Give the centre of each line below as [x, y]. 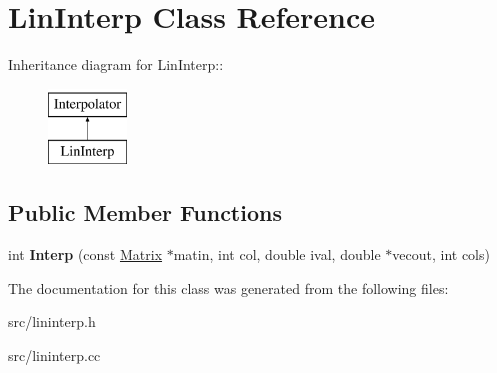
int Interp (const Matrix [85, 254]
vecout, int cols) [441, 254]
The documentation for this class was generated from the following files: [228, 287]
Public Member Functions [145, 212]
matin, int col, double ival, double [277, 254]
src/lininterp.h [52, 321]
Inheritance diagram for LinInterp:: [116, 64]
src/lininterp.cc [54, 354]
